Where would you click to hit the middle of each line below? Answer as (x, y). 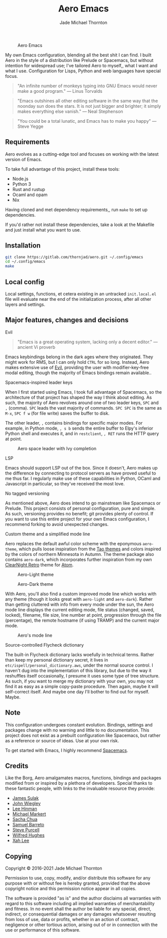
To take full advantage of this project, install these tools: (63, 169)
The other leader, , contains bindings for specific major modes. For (74, 423)
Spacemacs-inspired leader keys (39, 382)
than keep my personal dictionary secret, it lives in (57, 660)
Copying (19, 856)
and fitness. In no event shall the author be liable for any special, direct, (78, 909)
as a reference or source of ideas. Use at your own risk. (62, 740)
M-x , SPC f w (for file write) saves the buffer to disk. (57, 413)
